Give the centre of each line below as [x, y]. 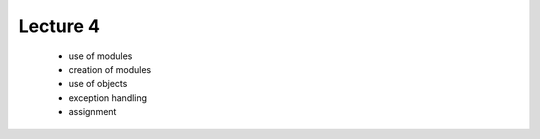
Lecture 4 [59, 26]
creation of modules [110, 69]
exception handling [108, 97]
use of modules [100, 56]
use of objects [98, 84]
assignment [92, 112]
